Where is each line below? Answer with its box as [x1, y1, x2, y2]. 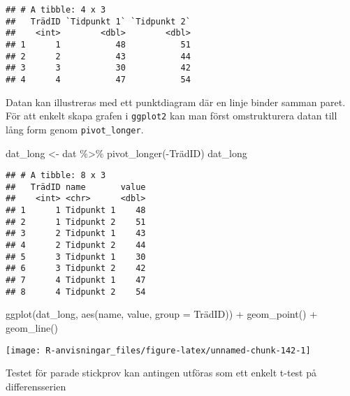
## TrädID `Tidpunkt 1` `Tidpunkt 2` [6, 16, 191, 27]
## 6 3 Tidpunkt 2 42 [6, 263, 146, 274]
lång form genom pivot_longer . [6, 122, 144, 136]
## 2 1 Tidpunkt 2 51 [6, 217, 146, 227]
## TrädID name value [6, 182, 146, 192]
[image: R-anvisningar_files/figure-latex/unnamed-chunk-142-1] [6, 345, 311, 355]
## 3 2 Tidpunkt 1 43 [6, 228, 146, 239]
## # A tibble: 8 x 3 [6, 170, 106, 181]
